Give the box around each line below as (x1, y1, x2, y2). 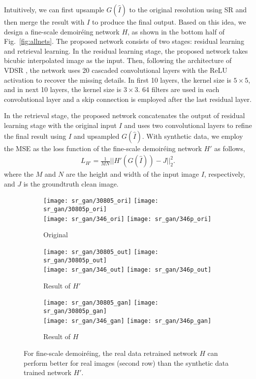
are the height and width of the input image (66, 169, 199, 179)
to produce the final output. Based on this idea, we (92, 17, 246, 27)
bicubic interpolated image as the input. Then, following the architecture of (4, 55, 232, 65)
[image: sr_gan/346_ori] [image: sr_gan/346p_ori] (43, 215, 212, 222)
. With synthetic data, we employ (142, 130, 243, 141)
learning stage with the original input (4, 120, 117, 130)
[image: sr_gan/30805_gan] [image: (43, 299, 159, 307)
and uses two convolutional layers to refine (124, 120, 252, 130)
